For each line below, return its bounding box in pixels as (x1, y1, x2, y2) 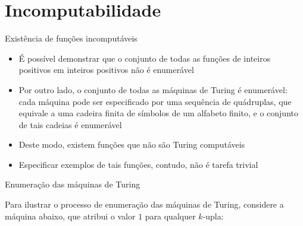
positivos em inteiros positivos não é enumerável (18, 63, 194, 76)
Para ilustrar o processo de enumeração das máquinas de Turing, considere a (5, 198, 284, 211)
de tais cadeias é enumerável (18, 118, 122, 130)
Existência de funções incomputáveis (5, 32, 138, 44)
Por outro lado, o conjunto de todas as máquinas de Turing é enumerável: (18, 83, 288, 96)
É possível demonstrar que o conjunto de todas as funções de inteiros (18, 52, 271, 64)
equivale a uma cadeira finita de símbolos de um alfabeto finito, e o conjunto (18, 107, 298, 119)
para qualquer (145, 209, 196, 222)
